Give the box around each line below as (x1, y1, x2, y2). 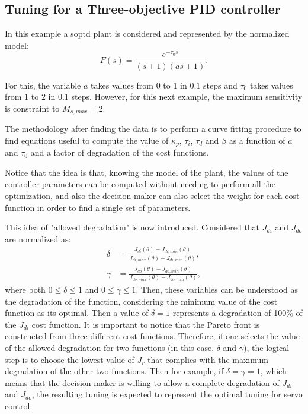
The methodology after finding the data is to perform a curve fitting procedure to (5, 122, 301, 135)
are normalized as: (5, 232, 71, 245)
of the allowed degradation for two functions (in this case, (5, 341, 214, 353)
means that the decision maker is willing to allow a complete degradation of (5, 376, 280, 388)
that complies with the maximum (147, 353, 268, 365)
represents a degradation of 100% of (172, 306, 303, 319)
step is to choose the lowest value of (5, 353, 134, 365)
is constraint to (5, 102, 60, 114)
